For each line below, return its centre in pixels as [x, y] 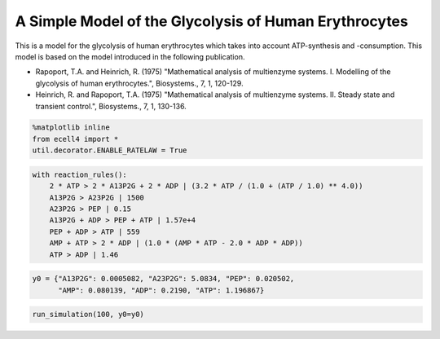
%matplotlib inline [71, 128]
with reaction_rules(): [80, 174]
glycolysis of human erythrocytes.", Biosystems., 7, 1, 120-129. [139, 83]
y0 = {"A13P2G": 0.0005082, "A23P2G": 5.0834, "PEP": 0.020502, [163, 279]
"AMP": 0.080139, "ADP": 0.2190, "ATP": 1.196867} [161, 290]
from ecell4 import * [75, 139]
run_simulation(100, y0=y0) [88, 315]
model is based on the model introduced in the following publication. [130, 56]
